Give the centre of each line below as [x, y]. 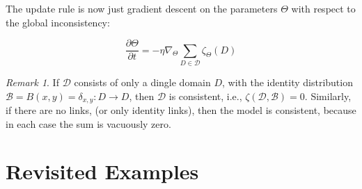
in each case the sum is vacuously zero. [88, 123]
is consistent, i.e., [205, 96]
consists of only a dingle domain [142, 82]
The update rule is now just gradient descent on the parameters [142, 8]
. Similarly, [328, 96]
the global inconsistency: [58, 22]
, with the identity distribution [287, 82]
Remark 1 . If [32, 82]
